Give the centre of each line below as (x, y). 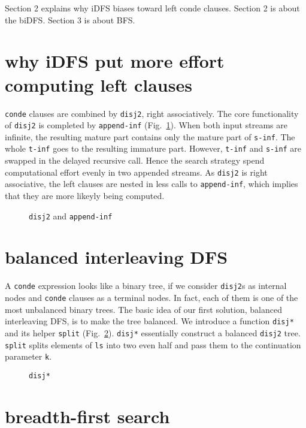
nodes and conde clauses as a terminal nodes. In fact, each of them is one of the (152, 298)
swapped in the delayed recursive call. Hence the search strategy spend (135, 160)
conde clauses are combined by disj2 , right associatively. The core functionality (152, 113)
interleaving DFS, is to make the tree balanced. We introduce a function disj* (149, 321)
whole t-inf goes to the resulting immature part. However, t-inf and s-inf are (153, 148)
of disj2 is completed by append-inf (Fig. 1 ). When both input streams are (146, 125)
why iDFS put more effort (115, 61)
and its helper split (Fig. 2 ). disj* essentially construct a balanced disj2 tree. (153, 332)
